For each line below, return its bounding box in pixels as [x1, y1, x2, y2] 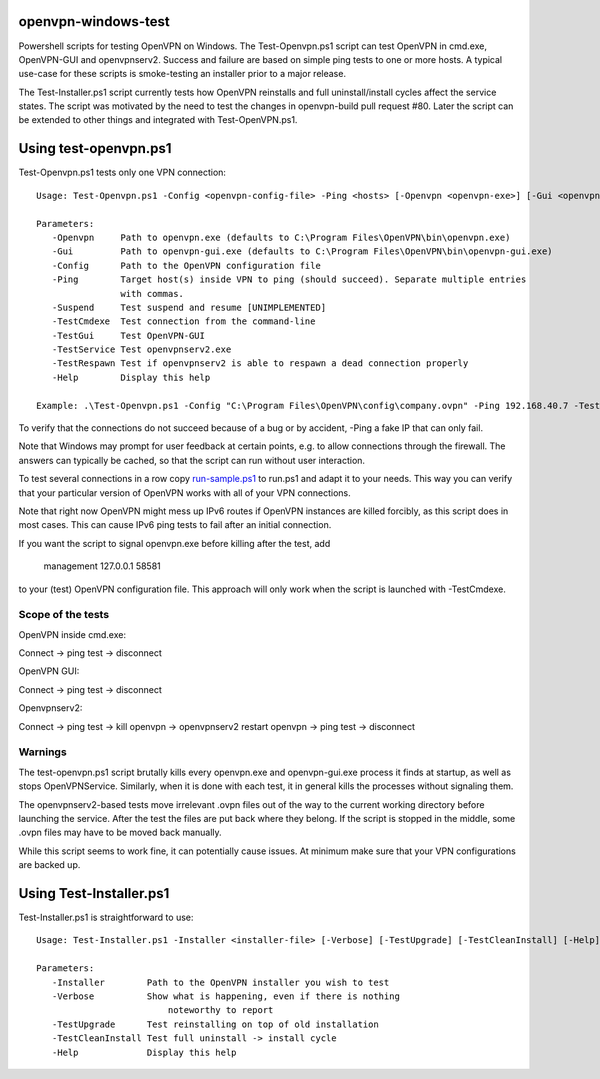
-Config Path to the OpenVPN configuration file [51, 260, 322, 271]
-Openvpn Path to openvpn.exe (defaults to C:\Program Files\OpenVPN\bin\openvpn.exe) [51, 231, 511, 243]
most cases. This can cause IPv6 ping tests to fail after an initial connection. [18, 519, 332, 531]
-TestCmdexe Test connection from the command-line [51, 316, 316, 327]
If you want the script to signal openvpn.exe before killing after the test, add [18, 537, 331, 549]
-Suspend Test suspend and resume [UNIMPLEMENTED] [51, 301, 327, 313]
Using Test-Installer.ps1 [18, 885, 170, 902]
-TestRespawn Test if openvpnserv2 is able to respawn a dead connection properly [51, 358, 469, 369]
